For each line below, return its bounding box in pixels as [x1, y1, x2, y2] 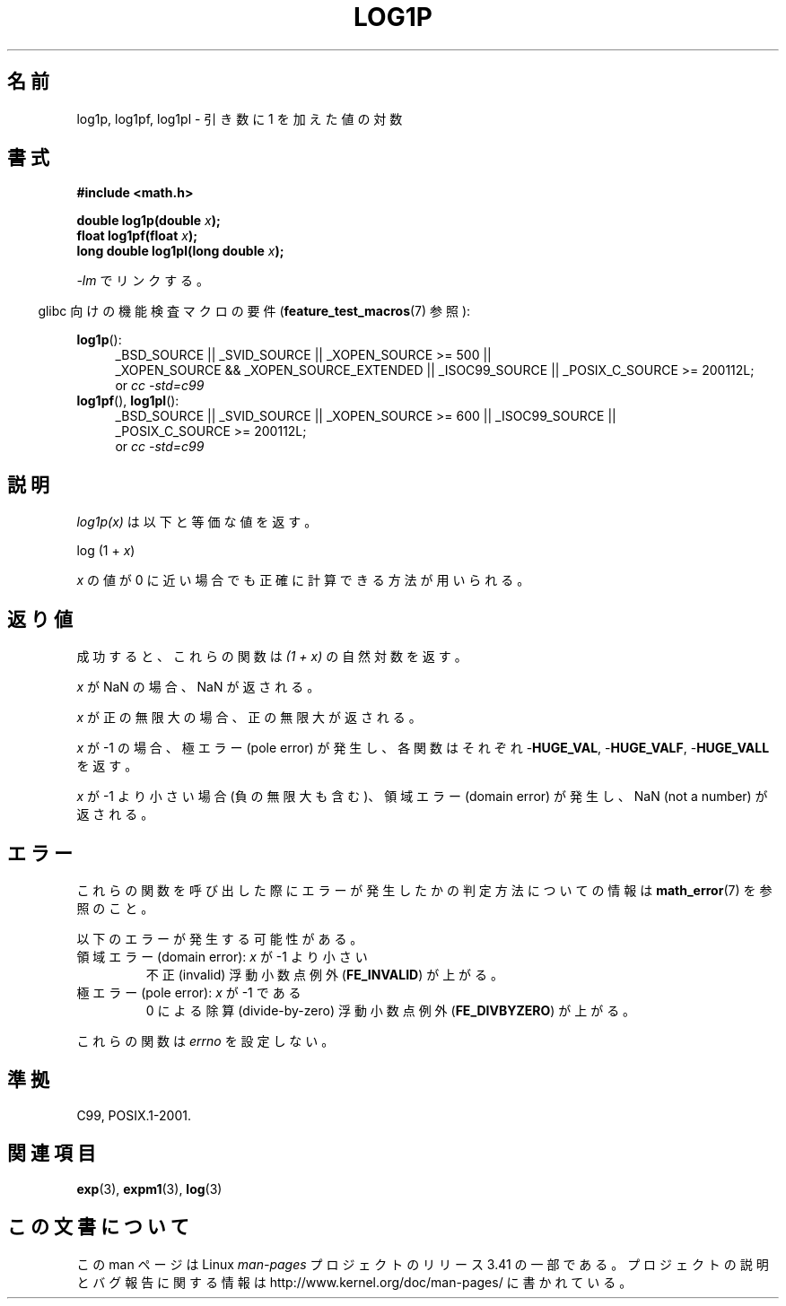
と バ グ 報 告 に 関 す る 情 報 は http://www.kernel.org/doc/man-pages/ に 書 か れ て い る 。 [76, 1274, 633, 1290]
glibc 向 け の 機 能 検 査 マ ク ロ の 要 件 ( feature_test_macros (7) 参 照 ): [38, 303, 471, 319]
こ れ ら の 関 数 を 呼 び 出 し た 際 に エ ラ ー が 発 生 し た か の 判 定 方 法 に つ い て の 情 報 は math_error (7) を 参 [76, 882, 773, 898]
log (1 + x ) [76, 543, 135, 559]
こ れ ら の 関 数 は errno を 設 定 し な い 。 [76, 1032, 335, 1049]
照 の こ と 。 [76, 900, 154, 916]
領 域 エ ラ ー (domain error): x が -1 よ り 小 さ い [76, 948, 368, 964]
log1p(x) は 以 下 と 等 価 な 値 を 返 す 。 [76, 514, 318, 530]
